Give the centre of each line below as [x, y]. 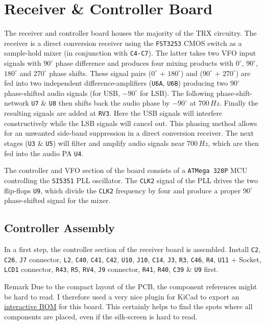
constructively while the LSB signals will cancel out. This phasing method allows [131, 123]
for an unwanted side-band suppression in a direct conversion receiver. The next [129, 133]
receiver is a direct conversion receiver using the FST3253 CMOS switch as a [123, 43]
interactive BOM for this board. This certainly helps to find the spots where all [128, 306]
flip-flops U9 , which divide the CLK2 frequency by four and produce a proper [123, 190]
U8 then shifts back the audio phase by [109, 103]
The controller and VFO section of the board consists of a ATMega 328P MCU [126, 170]
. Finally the [239, 103]
